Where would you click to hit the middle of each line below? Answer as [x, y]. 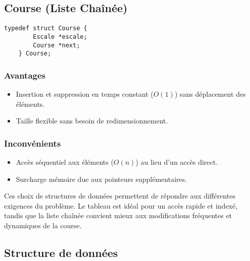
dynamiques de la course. [43, 225]
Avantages [25, 75]
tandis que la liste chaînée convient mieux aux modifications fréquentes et [118, 215]
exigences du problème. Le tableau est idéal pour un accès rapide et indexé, [121, 205]
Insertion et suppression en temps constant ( [85, 94]
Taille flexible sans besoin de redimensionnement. [92, 121]
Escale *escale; [60, 37]
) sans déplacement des [210, 94]
